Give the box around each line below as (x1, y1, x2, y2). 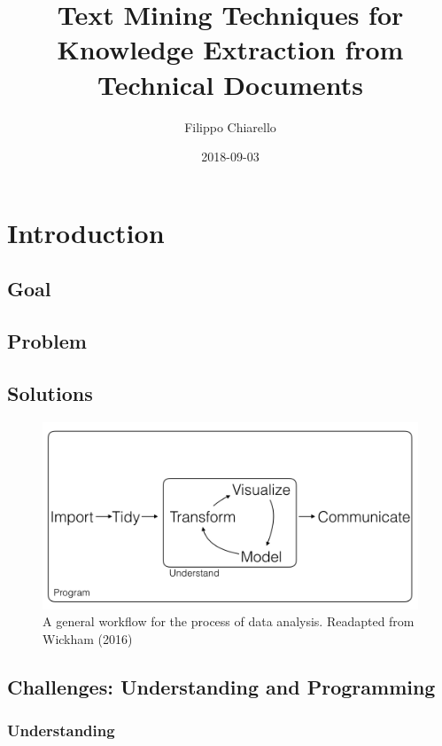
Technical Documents (97, 66, 363, 102)
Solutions (7, 379, 93, 406)
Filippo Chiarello (184, 117, 276, 136)
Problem (7, 327, 87, 355)
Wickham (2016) (43, 630, 133, 648)
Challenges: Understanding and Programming (7, 672, 436, 700)
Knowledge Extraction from (57, 31, 404, 67)
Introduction (7, 214, 165, 250)
